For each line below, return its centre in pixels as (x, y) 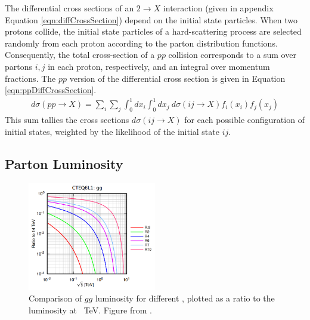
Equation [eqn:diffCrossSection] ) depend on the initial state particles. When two (151, 19)
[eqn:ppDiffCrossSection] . (51, 90)
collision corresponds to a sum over (232, 55)
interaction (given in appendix (218, 8)
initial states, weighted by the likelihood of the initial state (112, 131)
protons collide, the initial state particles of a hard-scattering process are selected (153, 31)
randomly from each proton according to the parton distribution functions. (141, 43)
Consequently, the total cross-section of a (80, 55)
